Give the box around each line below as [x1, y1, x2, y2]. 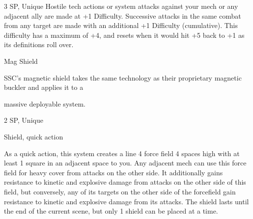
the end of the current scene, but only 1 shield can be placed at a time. [4, 206, 218, 216]
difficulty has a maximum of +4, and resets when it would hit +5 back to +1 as [4, 29, 245, 40]
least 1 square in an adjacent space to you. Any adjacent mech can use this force [4, 158, 247, 168]
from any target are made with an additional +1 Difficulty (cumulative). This [4, 20, 238, 30]
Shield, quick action [4, 131, 63, 141]
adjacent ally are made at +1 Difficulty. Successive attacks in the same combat [4, 10, 241, 21]
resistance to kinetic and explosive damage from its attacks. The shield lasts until [4, 196, 249, 206]
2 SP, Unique [4, 115, 43, 125]
